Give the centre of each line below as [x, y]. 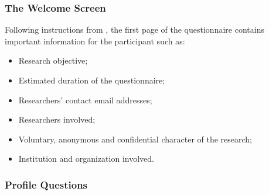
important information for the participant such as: [95, 41]
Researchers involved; [57, 119]
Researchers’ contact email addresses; [85, 100]
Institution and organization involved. [86, 159]
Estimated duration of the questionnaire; [92, 80]
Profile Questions [46, 184]
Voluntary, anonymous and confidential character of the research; [135, 139]
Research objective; [53, 60]
